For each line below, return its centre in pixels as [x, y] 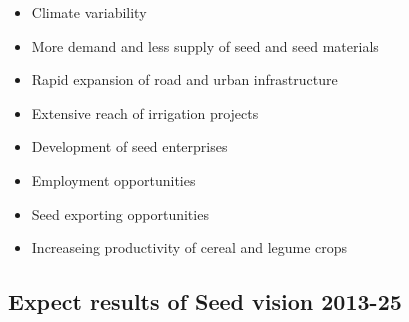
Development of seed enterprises [129, 146]
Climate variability [89, 12]
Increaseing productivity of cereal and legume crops [189, 247]
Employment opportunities [113, 179]
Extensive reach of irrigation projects [145, 112]
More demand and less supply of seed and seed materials [205, 45]
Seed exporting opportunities [120, 213]
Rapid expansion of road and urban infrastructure [184, 79]
